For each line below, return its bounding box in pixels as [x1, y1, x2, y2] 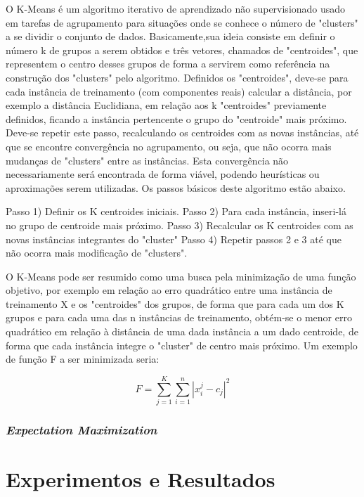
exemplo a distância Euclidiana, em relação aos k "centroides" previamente [6, 98, 327, 112]
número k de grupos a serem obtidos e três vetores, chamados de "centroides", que [6, 42, 358, 57]
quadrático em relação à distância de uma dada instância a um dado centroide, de [6, 324, 358, 339]
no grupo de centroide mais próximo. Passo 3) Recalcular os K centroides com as [6, 217, 353, 232]
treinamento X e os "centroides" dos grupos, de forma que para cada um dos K [6, 296, 344, 311]
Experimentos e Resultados [6, 465, 275, 493]
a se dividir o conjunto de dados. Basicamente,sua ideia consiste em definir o [6, 29, 335, 44]
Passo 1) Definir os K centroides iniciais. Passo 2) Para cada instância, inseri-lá [6, 204, 346, 219]
